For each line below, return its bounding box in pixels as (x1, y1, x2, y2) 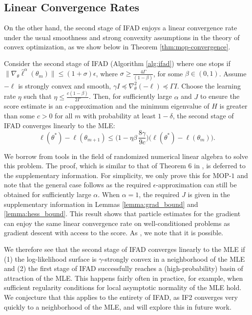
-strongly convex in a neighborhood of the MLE (102, 253, 245, 264)
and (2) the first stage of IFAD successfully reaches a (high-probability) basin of (4, 263, 243, 273)
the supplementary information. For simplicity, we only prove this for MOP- (4, 170, 231, 180)
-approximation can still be (156, 180, 237, 190)
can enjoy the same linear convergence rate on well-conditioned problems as (4, 218, 230, 228)
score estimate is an (4, 101, 63, 111)
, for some (153, 68, 183, 78)
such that (23, 91, 52, 101)
